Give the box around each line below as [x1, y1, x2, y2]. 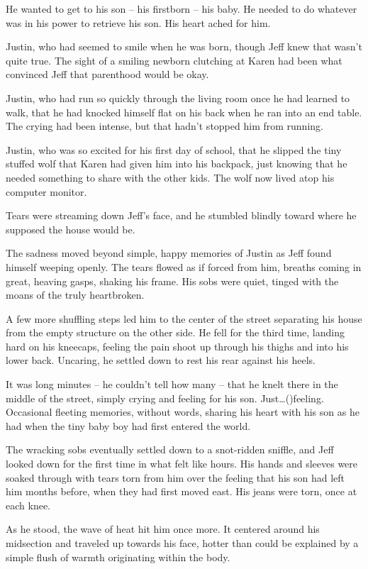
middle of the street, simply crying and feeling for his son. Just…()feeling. [6, 390, 324, 405]
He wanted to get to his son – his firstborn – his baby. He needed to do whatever [6, 1, 357, 16]
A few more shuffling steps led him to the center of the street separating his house [6, 311, 362, 326]
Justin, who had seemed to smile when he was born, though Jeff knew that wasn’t [6, 39, 362, 54]
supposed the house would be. [6, 221, 135, 236]
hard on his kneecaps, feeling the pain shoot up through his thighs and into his [6, 338, 349, 353]
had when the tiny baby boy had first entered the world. [6, 418, 251, 433]
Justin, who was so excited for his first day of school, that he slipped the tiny [6, 142, 342, 157]
